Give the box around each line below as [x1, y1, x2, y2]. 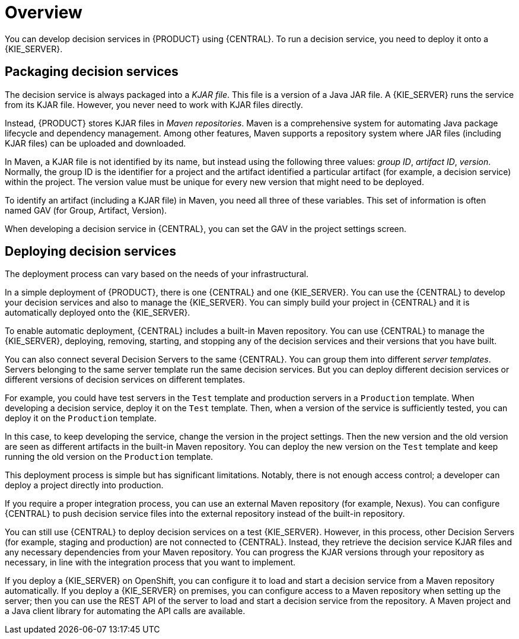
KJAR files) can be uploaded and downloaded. [5, 138, 186, 148]
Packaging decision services [5, 64, 179, 80]
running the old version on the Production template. [5, 452, 214, 462]
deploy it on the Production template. [5, 413, 157, 424]
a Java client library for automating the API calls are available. [5, 606, 246, 616]
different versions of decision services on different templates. [5, 374, 245, 385]
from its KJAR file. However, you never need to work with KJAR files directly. [5, 99, 303, 110]
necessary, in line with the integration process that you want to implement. [5, 557, 296, 568]
